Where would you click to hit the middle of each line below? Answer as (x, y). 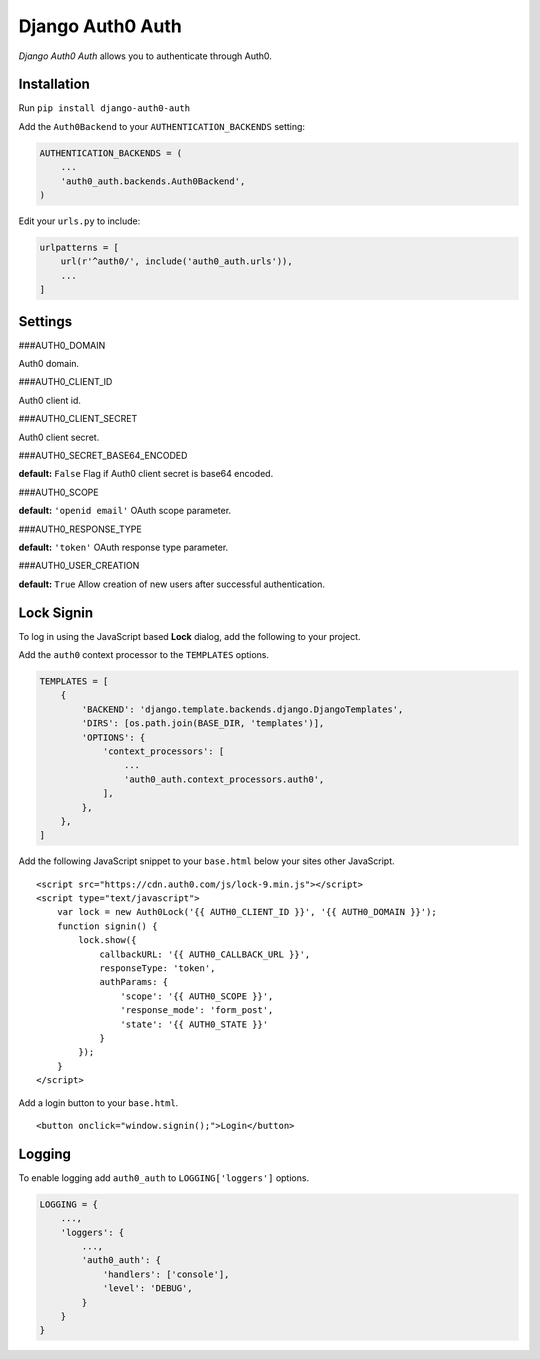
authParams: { (134, 982)
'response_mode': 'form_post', (197, 1010)
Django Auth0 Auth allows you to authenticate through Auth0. (145, 56)
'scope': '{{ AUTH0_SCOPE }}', (197, 996)
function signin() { (107, 926)
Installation (54, 84)
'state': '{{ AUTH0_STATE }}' (194, 1024)
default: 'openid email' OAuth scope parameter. (125, 511)
